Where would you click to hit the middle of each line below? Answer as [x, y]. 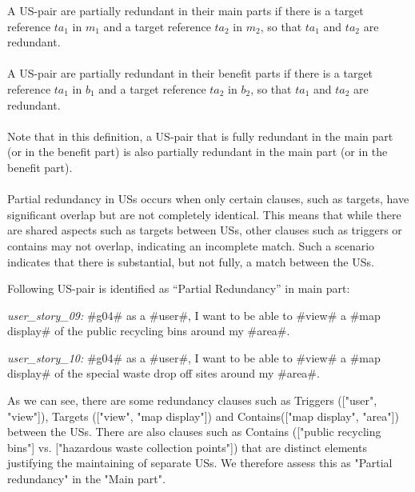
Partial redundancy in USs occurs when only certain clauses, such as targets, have [208, 199]
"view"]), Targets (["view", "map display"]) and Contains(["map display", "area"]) [203, 416]
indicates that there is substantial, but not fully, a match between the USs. [191, 261]
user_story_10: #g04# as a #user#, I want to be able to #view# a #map [194, 357]
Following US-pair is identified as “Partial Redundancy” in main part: [179, 288]
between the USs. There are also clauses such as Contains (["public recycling [194, 432]
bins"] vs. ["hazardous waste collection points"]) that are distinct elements [187, 447]
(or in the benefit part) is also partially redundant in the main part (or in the [198, 152]
